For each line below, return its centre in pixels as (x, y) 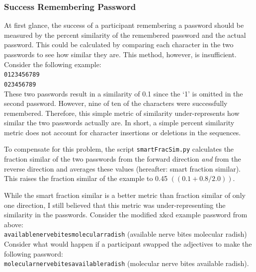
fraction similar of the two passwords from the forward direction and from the (123, 159)
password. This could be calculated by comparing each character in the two (119, 45)
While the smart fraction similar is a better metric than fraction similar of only (125, 195)
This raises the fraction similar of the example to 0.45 (86, 178)
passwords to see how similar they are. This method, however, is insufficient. (120, 54)
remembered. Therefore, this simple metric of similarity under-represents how (122, 113)
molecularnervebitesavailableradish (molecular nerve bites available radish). (127, 263)
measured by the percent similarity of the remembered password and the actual (125, 35)
